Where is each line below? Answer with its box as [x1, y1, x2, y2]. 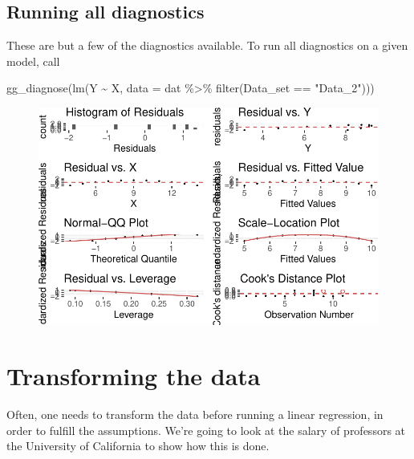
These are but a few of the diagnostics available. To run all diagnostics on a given [6, 37, 408, 54]
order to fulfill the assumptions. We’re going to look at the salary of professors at [6, 421, 406, 438]
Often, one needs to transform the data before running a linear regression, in [6, 405, 384, 422]
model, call [6, 52, 60, 69]
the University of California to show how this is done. [6, 437, 270, 454]
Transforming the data [6, 359, 261, 392]
